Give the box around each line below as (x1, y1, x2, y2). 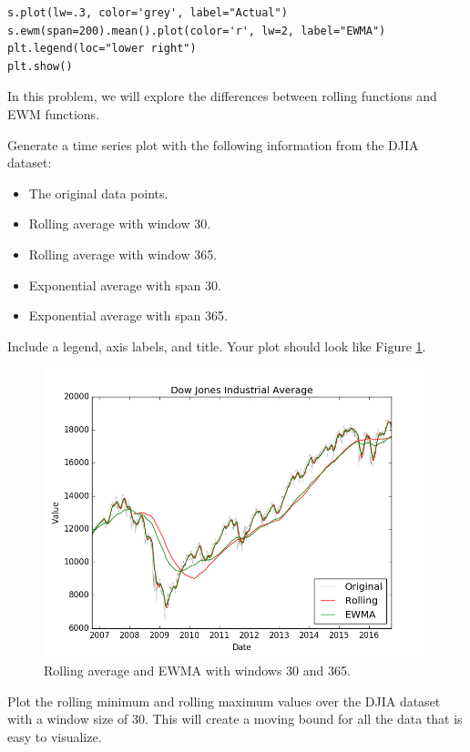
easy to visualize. (7, 727, 102, 746)
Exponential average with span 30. (28, 275, 221, 294)
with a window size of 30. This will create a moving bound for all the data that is (7, 709, 463, 728)
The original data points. (28, 183, 169, 202)
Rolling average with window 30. (28, 214, 211, 233)
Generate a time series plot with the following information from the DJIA (7, 135, 419, 154)
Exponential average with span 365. (28, 306, 228, 325)
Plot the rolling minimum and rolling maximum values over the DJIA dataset (7, 691, 441, 710)
